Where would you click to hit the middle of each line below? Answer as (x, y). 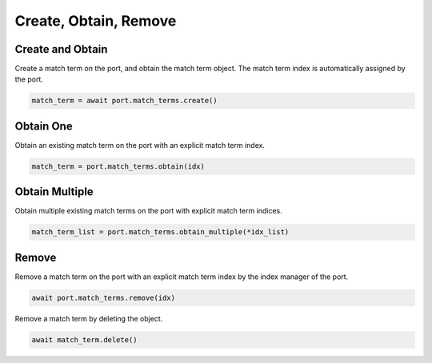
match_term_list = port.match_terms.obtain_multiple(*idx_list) (160, 232)
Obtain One (44, 126)
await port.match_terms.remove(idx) (104, 297)
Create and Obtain (61, 49)
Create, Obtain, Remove (96, 21)
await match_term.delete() (84, 339)
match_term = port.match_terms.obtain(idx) (118, 166)
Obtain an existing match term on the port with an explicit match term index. (140, 145)
